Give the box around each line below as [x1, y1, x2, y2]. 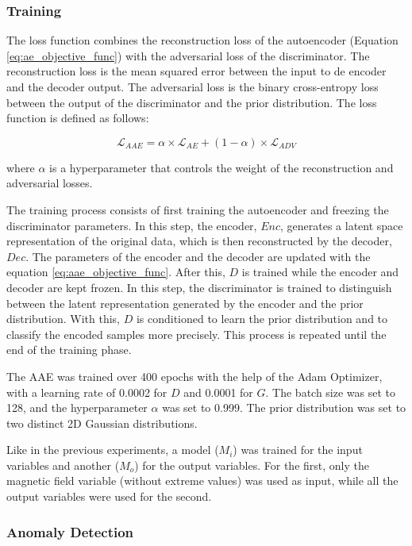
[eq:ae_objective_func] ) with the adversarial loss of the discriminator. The [6, 47, 370, 63]
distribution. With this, [6, 310, 120, 327]
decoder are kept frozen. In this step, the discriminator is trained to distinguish [6, 279, 392, 295]
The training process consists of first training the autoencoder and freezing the [6, 201, 389, 217]
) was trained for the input [233, 441, 363, 458]
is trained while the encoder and [241, 263, 399, 280]
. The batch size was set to [265, 383, 396, 400]
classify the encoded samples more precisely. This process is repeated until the [6, 325, 387, 342]
